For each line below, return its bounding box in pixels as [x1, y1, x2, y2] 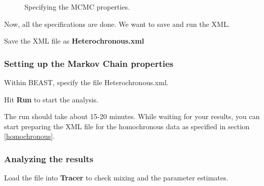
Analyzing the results [4, 152, 94, 165]
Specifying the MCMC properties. [24, 2, 130, 12]
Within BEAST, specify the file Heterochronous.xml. [4, 77, 169, 87]
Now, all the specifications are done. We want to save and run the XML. [4, 18, 230, 29]
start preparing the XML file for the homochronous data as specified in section [4, 121, 250, 131]
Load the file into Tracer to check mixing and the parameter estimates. [4, 172, 228, 183]
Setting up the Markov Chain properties [4, 57, 173, 69]
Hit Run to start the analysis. [4, 94, 99, 104]
